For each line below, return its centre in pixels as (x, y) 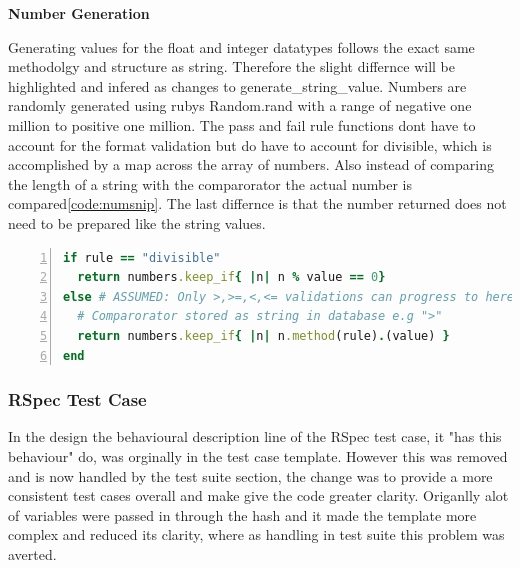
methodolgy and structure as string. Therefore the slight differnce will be (231, 66)
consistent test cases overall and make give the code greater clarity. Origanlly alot (258, 495)
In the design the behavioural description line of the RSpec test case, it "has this (255, 436)
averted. (32, 553)
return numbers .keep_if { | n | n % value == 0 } (231, 277)
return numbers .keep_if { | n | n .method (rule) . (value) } (263, 335)
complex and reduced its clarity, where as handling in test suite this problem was (256, 534)
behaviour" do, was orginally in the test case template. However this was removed (258, 455)
